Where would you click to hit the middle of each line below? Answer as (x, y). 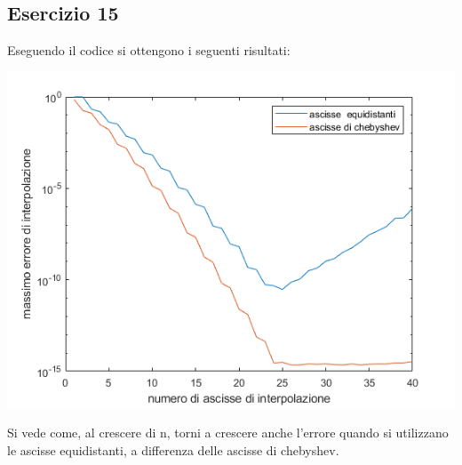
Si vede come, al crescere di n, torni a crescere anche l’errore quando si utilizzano (228, 433)
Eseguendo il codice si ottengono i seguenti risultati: (149, 50)
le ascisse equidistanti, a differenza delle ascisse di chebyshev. (173, 449)
